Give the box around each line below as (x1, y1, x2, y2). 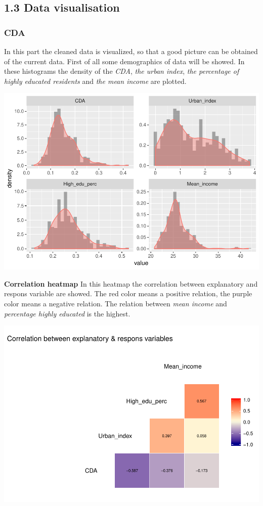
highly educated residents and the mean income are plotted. (4, 75, 187, 86)
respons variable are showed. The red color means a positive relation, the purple (4, 288, 252, 299)
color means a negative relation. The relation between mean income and (4, 298, 227, 309)
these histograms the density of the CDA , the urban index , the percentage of (4, 66, 239, 76)
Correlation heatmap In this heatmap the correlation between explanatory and (4, 278, 258, 289)
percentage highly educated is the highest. (4, 308, 130, 318)
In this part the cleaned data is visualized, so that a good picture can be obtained (4, 46, 258, 56)
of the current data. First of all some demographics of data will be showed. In (4, 56, 245, 66)
